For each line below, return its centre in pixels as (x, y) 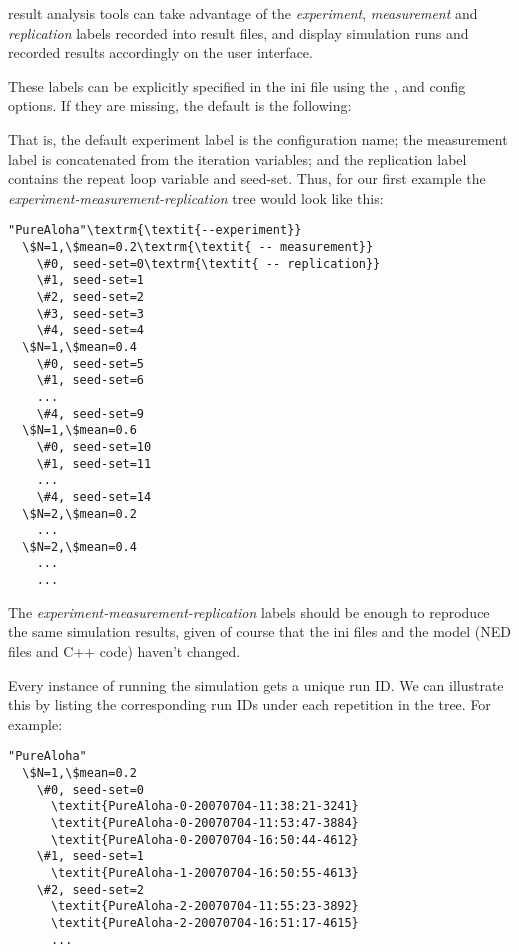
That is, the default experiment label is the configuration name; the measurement (258, 138)
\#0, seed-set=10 (94, 446)
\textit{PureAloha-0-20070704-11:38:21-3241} (204, 806)
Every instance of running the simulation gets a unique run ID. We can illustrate (256, 684)
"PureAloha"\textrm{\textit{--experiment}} (155, 230)
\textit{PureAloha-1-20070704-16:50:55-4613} (204, 872)
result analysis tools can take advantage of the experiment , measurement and (243, 13)
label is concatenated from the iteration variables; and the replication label (237, 158)
